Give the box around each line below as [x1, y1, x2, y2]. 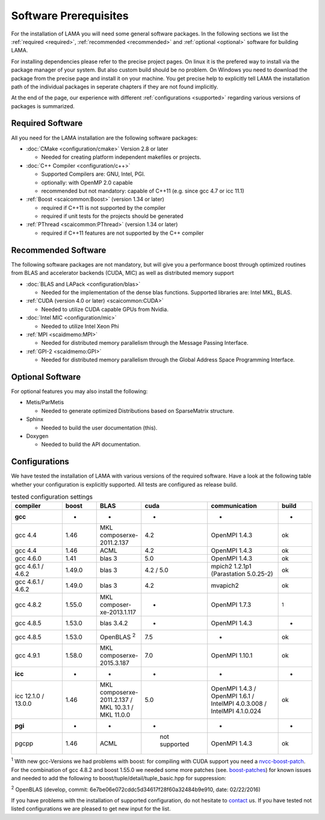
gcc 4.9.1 [14, 652, 40, 660]
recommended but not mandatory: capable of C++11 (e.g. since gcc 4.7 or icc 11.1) [41, 187, 245, 194]
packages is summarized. [11, 102, 75, 109]
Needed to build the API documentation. [41, 441, 141, 448]
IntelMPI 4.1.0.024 [211, 707, 262, 715]
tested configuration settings [11, 493, 93, 501]
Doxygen [26, 432, 49, 439]
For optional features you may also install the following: [11, 387, 148, 395]
